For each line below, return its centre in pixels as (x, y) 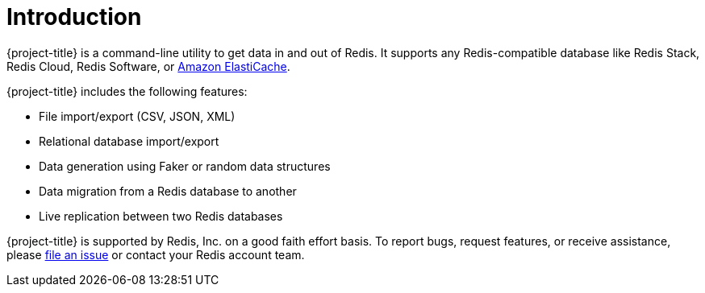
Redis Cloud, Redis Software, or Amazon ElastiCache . (148, 66)
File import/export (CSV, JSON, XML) (137, 116)
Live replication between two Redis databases (161, 216)
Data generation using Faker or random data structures (185, 166)
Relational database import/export (129, 141)
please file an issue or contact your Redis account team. (156, 254)
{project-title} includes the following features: (127, 91)
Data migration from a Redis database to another (168, 191)
